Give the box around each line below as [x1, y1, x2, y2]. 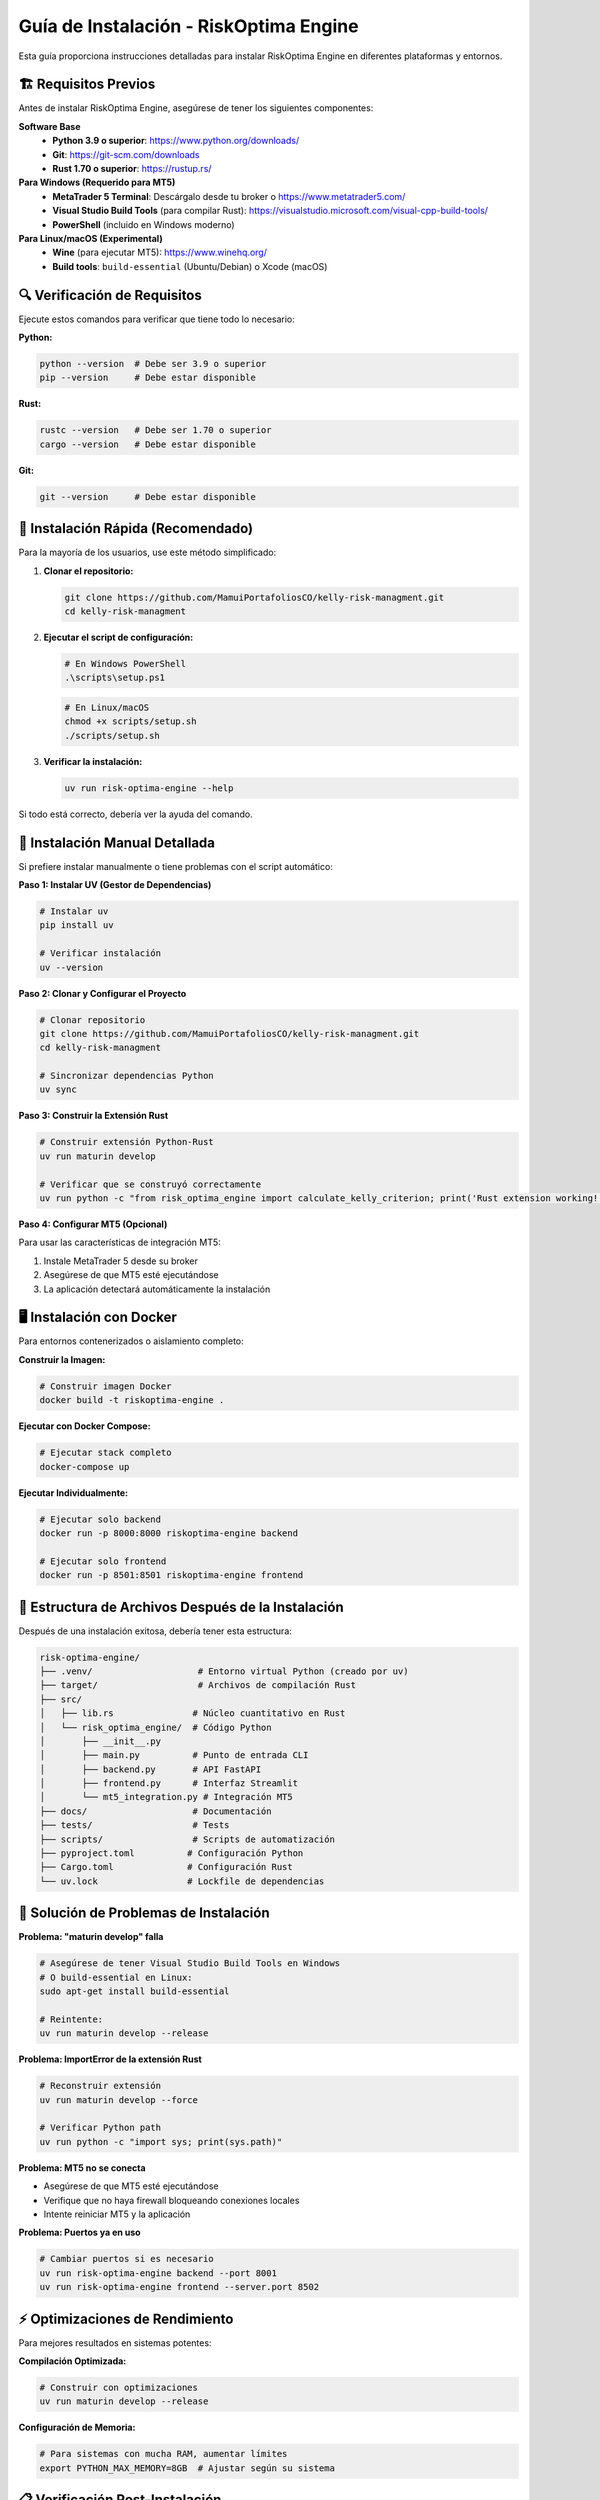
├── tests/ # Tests [39, 1820, 230, 1831]
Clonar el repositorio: [43, 565, 134, 577]
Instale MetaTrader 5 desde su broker [43, 1255, 199, 1267]
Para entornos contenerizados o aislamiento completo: [18, 1335, 244, 1347]
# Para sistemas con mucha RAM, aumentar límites [39, 2448, 288, 2460]
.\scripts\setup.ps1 [64, 672, 165, 684]
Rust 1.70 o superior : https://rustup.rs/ [52, 163, 212, 175]
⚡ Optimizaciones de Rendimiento [18, 2310, 234, 2327]
